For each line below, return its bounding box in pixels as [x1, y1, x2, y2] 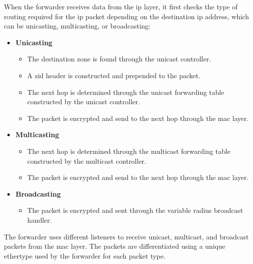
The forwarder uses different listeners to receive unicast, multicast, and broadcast [4, 231, 249, 241]
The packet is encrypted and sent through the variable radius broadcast [27, 205, 243, 215]
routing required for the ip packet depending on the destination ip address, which [4, 11, 249, 21]
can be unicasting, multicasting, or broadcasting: [4, 21, 151, 31]
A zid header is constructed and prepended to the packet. [27, 70, 200, 80]
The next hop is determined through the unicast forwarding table [27, 87, 225, 97]
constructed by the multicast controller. [27, 155, 146, 166]
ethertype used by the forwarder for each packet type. [4, 250, 166, 261]
